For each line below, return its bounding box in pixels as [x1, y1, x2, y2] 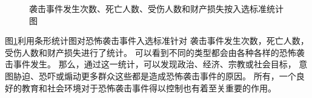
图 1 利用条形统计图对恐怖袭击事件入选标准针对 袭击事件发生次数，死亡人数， [5, 34, 309, 47]
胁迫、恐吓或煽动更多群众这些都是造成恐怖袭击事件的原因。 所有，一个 [13, 69, 296, 82]
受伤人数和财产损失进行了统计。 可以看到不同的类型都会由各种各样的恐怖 [5, 46, 296, 58]
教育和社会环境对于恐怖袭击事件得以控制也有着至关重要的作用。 [21, 81, 276, 94]
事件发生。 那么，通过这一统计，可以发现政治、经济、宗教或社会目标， [13, 58, 296, 70]
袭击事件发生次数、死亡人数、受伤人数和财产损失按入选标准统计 [29, 2, 284, 14]
